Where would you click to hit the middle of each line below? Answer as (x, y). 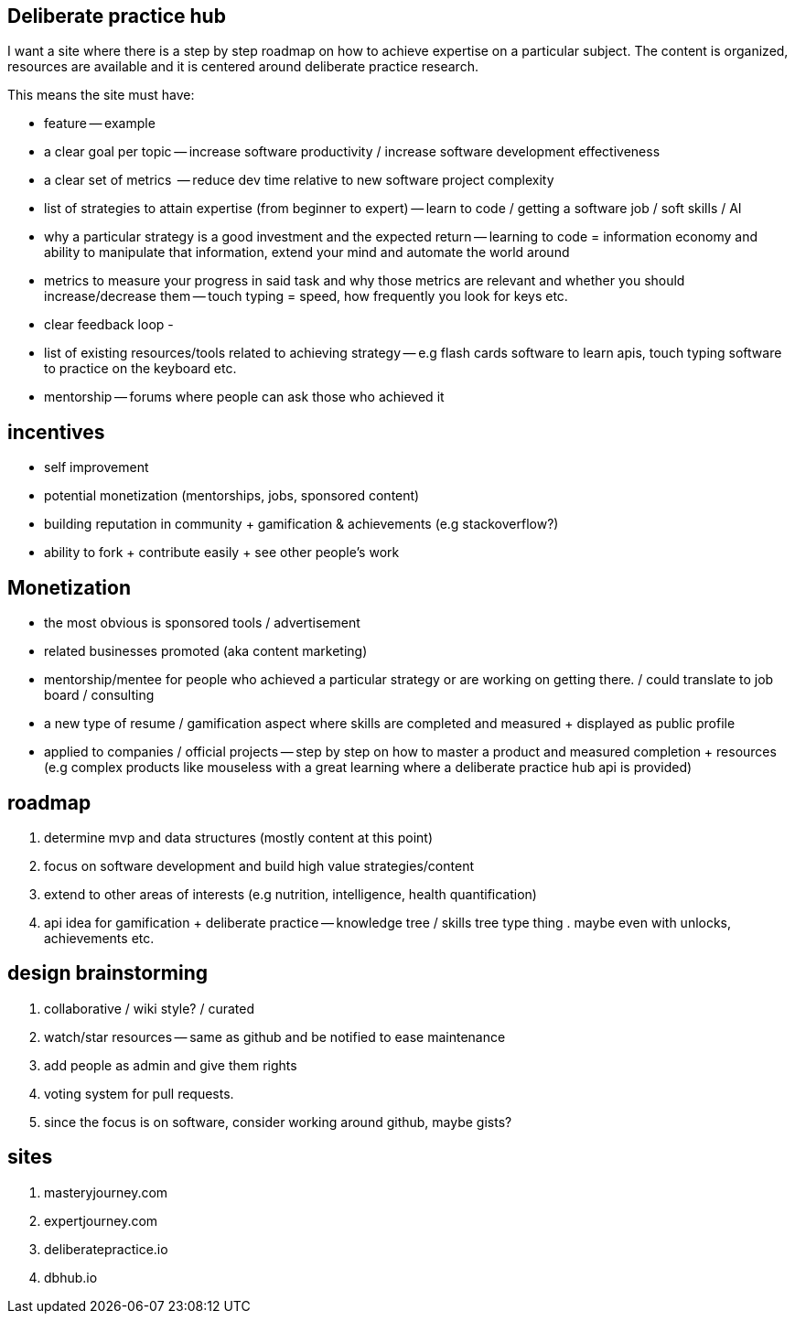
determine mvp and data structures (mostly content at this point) (239, 837)
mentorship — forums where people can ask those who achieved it (244, 397)
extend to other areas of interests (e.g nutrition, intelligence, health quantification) (290, 894)
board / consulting (99, 695)
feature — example (100, 124)
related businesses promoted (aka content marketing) (206, 651)
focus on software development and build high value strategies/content (259, 865)
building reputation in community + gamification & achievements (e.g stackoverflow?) (301, 524)
